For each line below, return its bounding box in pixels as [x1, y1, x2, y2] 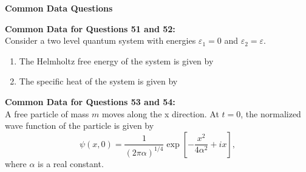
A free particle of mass [5, 107, 89, 120]
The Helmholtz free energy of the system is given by [19, 54, 214, 67]
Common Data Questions [5, 2, 113, 14]
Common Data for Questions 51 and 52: [5, 22, 175, 35]
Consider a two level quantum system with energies [5, 34, 196, 47]
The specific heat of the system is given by [19, 75, 178, 88]
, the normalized [240, 107, 301, 120]
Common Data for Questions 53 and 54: [5, 95, 175, 108]
